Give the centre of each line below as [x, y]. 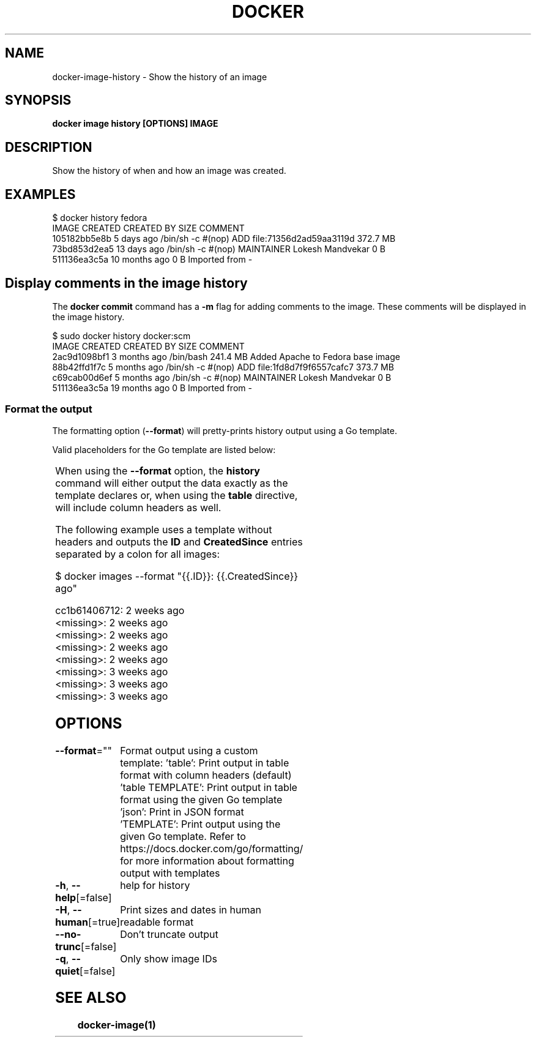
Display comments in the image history [126, 283]
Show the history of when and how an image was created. [169, 171]
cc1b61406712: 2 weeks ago [120, 610]
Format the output [49, 409]
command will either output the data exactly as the [172, 483]
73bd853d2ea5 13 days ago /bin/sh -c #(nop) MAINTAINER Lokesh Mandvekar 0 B [219, 249]
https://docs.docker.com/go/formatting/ [212, 848]
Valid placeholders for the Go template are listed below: [164, 449]
